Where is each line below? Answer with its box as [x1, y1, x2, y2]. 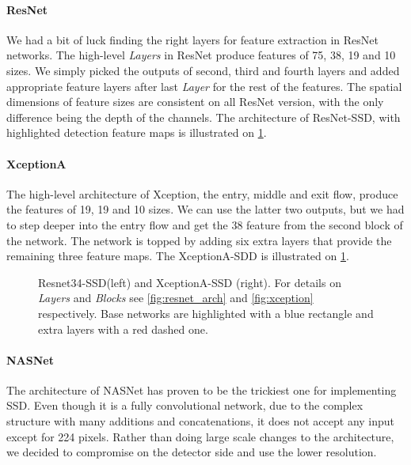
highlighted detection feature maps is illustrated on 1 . [6, 124, 267, 141]
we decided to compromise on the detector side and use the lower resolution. [6, 444, 377, 460]
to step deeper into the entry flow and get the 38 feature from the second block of [6, 216, 403, 232]
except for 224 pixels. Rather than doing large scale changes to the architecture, [6, 428, 394, 444]
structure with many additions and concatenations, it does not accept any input [6, 413, 395, 429]
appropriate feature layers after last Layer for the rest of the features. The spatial [6, 77, 402, 94]
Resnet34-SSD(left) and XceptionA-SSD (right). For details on [38, 274, 341, 290]
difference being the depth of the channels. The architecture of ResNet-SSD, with [6, 108, 401, 125]
